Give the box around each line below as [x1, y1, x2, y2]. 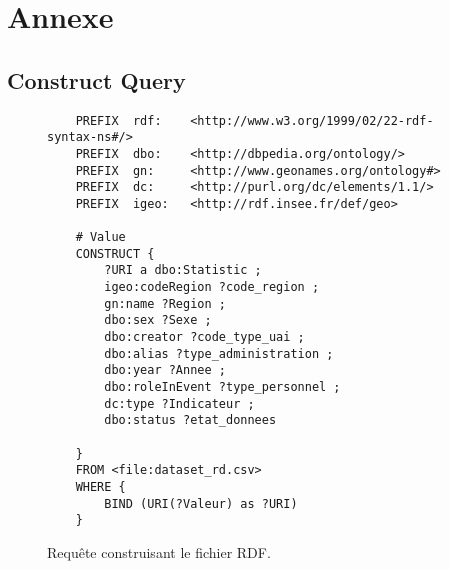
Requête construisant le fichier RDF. [47, 541, 271, 562]
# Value [75, 230, 126, 245]
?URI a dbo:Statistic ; [104, 263, 262, 278]
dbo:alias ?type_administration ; [104, 346, 334, 361]
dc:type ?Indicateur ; [104, 396, 255, 411]
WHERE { [75, 480, 126, 495]
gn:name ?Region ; [104, 296, 226, 311]
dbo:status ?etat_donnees [104, 413, 277, 428]
